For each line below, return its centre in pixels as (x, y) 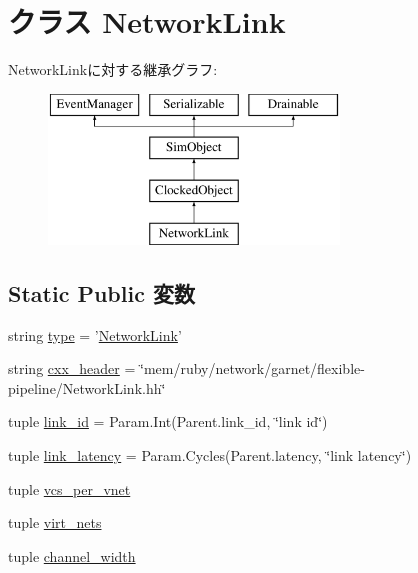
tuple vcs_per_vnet (69, 488)
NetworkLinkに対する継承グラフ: (113, 69)
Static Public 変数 (101, 292)
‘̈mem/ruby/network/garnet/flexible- (252, 368)
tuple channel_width (72, 555)
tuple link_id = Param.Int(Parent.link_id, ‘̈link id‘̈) (168, 421)
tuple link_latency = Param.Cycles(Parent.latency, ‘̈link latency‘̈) (210, 455)
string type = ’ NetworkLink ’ (95, 334)
